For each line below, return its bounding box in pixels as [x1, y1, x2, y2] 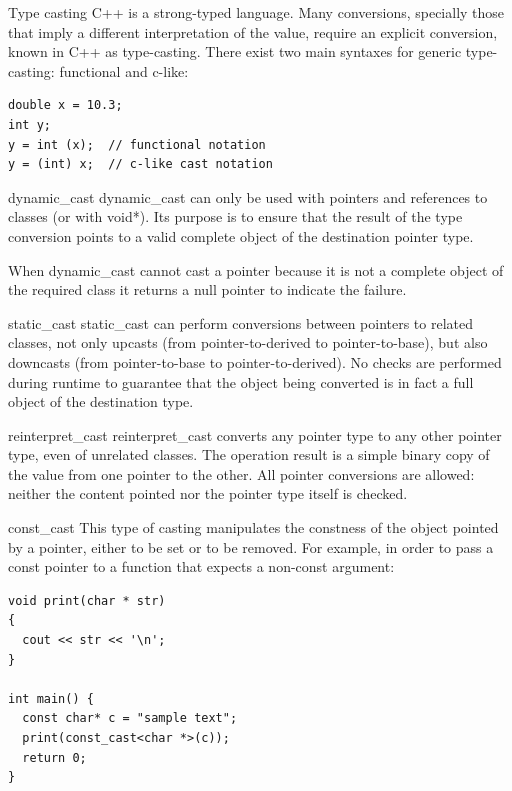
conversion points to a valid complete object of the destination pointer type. [8, 225, 474, 246]
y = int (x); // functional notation [8, 137, 266, 152]
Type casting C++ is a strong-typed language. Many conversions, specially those [8, 2, 505, 22]
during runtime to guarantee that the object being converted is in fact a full [8, 371, 474, 392]
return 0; [22, 750, 87, 765]
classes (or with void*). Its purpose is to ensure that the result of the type [8, 206, 463, 227]
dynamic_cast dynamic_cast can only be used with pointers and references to [8, 186, 488, 207]
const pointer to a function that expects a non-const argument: [8, 556, 395, 577]
